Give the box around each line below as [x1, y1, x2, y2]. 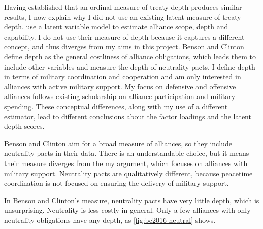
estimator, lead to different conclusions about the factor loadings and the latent [4, 111, 251, 121]
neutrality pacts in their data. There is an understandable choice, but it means [4, 148, 249, 158]
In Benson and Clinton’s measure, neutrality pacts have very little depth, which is [4, 194, 259, 205]
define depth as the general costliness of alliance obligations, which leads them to [4, 51, 256, 61]
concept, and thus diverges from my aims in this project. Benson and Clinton [4, 41, 244, 52]
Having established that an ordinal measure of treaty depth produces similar [4, 2, 242, 12]
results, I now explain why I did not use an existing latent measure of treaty [4, 11, 241, 22]
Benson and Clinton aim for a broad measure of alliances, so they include [4, 138, 233, 148]
